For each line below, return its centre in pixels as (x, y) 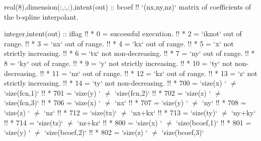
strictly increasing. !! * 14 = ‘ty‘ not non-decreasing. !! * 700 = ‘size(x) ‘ (115, 83)
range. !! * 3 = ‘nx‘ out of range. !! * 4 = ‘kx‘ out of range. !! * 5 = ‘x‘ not (119, 43)
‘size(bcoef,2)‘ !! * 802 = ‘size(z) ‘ (96, 132)
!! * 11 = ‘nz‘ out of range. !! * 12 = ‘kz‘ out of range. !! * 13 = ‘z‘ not (149, 73)
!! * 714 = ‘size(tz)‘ (34, 122)
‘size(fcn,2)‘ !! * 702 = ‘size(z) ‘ (163, 92)
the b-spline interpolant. (41, 16)
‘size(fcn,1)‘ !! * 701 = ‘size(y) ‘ (53, 92)
